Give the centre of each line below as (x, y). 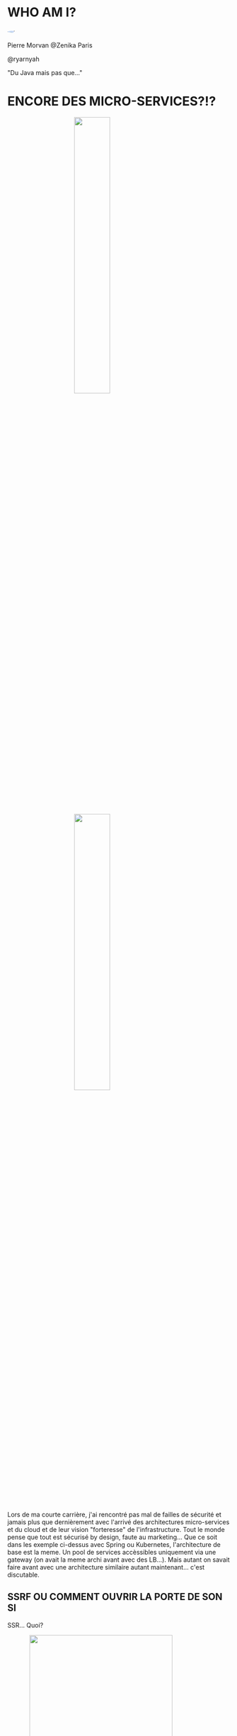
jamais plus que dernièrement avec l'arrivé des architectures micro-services (118, 1522)
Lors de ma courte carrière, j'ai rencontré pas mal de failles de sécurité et (114, 1514)
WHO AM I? (42, 12)
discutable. (24, 1575)
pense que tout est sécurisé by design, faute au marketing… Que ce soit (112, 1537)
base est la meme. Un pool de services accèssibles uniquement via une (112, 1552)
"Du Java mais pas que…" (45, 72)
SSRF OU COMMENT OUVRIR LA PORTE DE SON (115, 1597)
